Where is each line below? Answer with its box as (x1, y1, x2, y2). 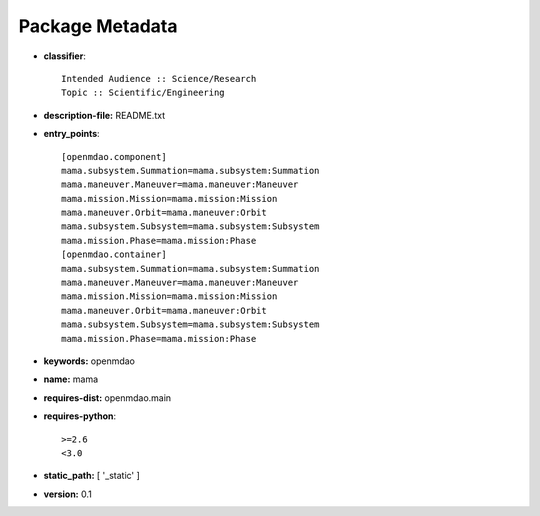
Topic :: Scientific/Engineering (61, 87, 225, 99)
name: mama (43, 373, 99, 385)
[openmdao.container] (61, 249, 167, 260)
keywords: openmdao (43, 355, 135, 367)
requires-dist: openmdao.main (43, 391, 172, 404)
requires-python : (43, 410, 117, 422)
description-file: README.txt (43, 109, 165, 121)
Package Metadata (18, 15, 178, 37)
